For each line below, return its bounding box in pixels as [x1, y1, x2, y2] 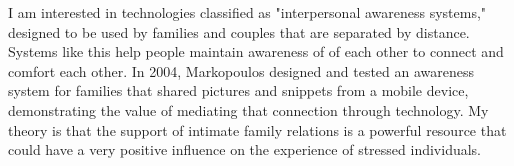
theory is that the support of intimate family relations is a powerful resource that [8, 119, 507, 140]
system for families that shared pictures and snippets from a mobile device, [8, 80, 469, 101]
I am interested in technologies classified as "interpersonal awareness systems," [8, 2, 487, 22]
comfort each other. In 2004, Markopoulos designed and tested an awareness [8, 60, 475, 81]
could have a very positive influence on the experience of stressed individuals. [8, 139, 482, 160]
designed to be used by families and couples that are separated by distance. [8, 21, 470, 42]
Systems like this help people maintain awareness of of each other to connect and [8, 41, 504, 62]
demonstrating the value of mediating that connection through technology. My [8, 99, 489, 120]
